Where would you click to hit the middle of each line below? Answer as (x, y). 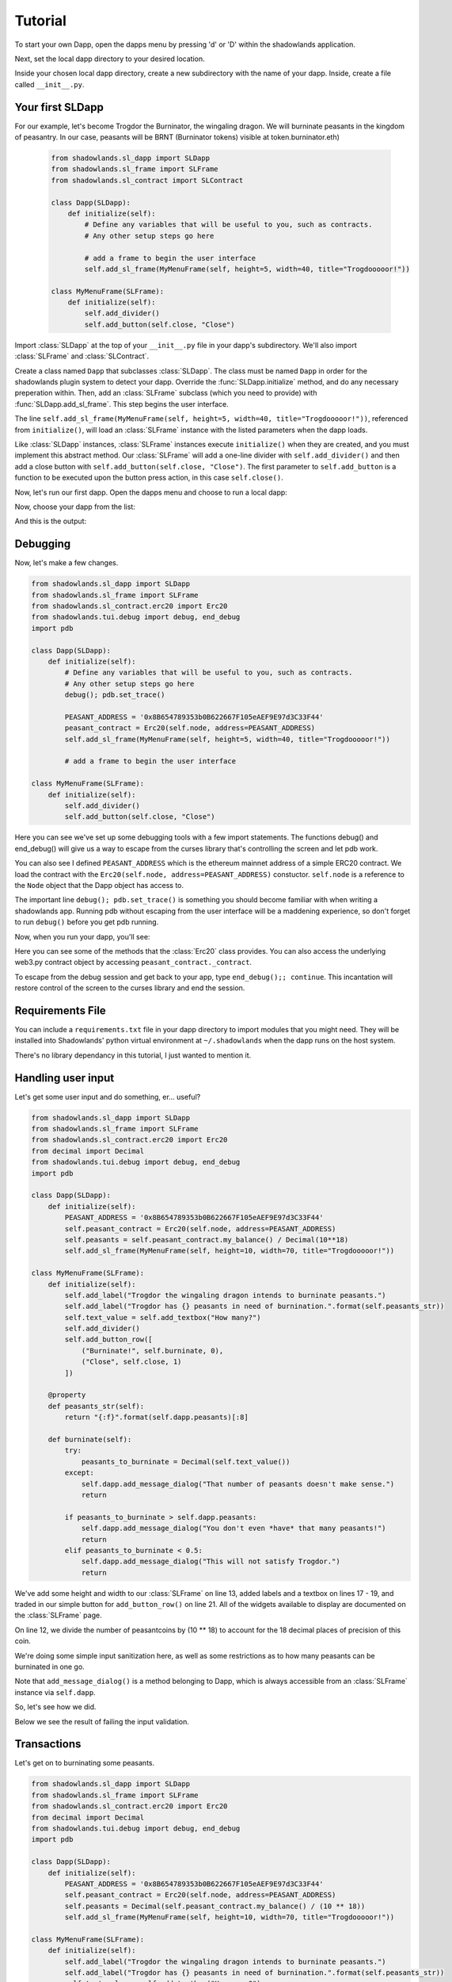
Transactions (48, 1744)
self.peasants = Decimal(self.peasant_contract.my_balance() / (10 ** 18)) (215, 1906)
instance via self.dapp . (55, 1692)
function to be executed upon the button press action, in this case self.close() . (149, 478)
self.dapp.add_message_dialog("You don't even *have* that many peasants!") (234, 1529)
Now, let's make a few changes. (66, 563)
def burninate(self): (90, 1439)
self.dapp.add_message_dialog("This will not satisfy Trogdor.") (211, 1561)
